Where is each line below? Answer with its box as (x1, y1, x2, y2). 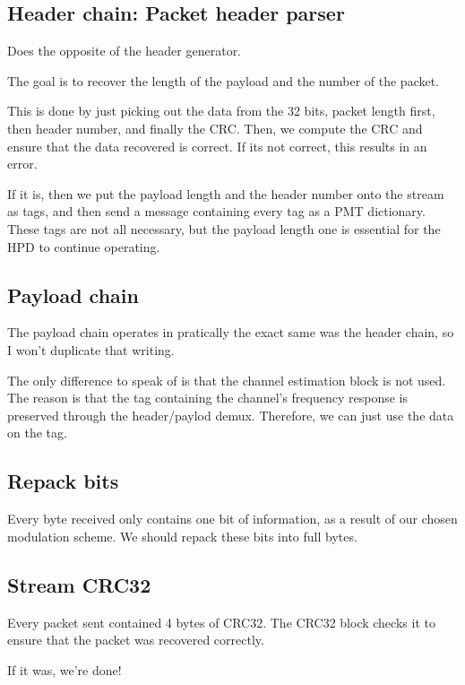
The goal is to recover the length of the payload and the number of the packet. (7, 71, 440, 90)
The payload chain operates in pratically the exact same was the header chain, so (7, 323, 454, 342)
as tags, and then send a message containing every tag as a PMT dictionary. (7, 202, 426, 221)
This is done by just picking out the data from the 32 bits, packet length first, (7, 101, 435, 120)
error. (7, 154, 38, 173)
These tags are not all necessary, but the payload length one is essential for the (7, 219, 441, 238)
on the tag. (7, 423, 67, 442)
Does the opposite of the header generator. (7, 41, 242, 60)
